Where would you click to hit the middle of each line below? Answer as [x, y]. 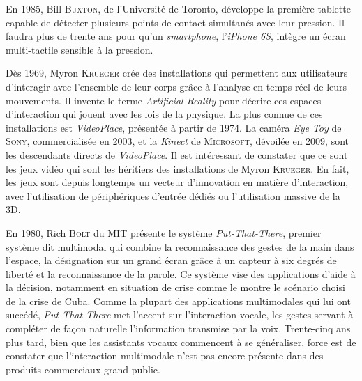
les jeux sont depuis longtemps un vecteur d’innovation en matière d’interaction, [177, 182]
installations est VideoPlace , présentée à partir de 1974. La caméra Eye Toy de [174, 127]
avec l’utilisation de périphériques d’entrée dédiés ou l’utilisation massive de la [173, 195]
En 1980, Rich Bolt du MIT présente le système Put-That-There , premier [164, 232]
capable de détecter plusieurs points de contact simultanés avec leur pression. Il [175, 22]
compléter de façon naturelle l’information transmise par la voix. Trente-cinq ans [178, 328]
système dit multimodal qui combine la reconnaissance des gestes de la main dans [180, 246]
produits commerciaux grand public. [83, 369]
